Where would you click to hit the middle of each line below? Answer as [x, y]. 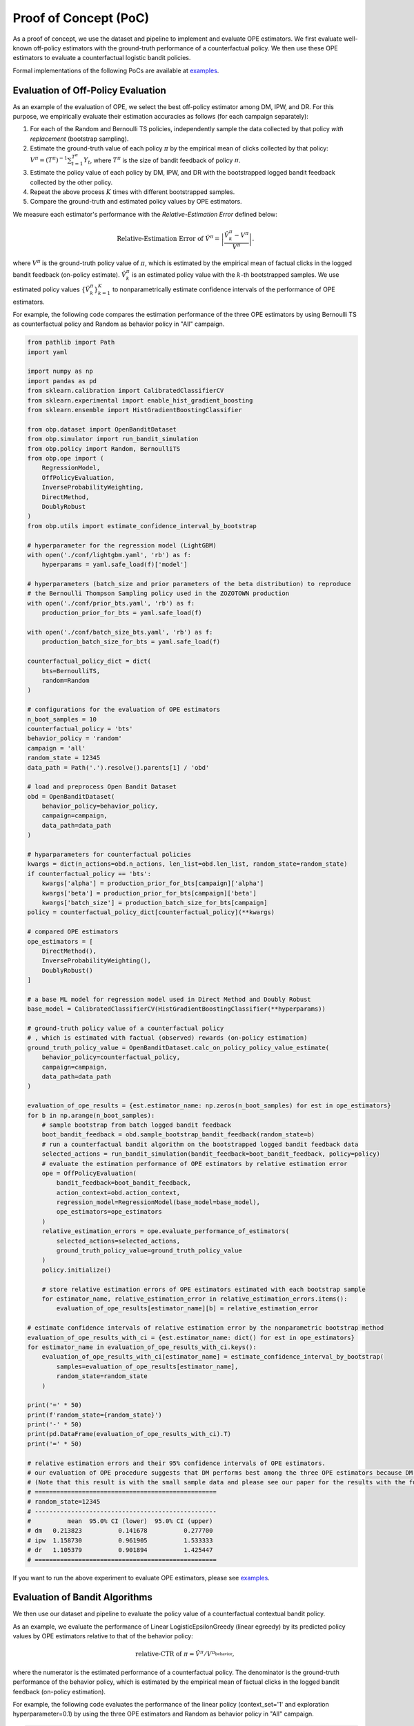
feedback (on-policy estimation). [59, 1691]
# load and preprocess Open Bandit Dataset [102, 787]
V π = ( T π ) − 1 [49, 160]
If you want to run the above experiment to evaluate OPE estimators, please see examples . [141, 1578]
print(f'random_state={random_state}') [95, 1415]
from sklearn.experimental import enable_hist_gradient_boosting [140, 400]
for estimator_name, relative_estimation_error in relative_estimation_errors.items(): [195, 1299]
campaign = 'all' [57, 748]
